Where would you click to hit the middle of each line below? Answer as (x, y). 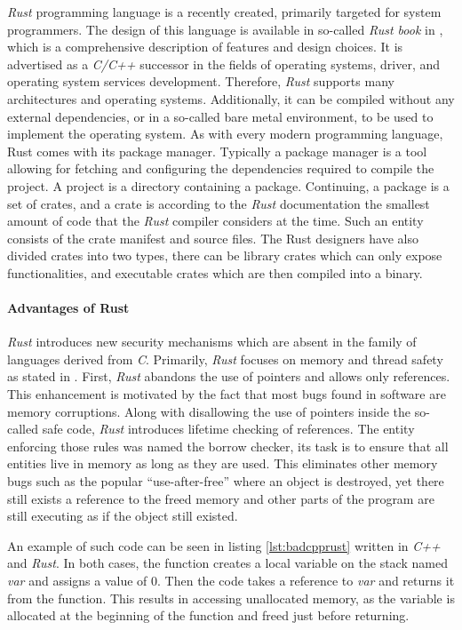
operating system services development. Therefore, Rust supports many (201, 81)
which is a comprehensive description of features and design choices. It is (205, 47)
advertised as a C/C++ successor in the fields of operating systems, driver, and (224, 64)
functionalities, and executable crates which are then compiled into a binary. (215, 272)
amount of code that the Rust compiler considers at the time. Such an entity (215, 221)
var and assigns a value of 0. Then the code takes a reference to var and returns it (231, 581)
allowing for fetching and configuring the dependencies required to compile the (221, 168)
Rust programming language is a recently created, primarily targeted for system (224, 12)
